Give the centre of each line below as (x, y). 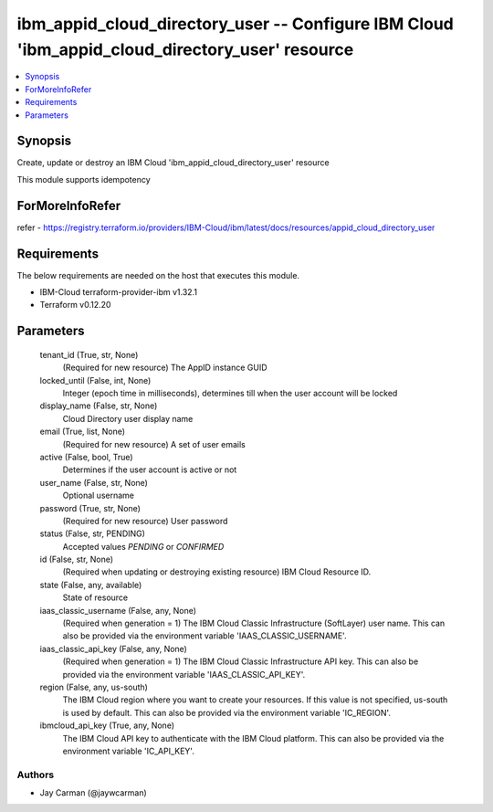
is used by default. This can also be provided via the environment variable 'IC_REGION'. (227, 712)
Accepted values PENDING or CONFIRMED (143, 546)
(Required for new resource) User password (145, 521)
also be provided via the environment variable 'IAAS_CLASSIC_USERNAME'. (205, 636)
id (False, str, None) (77, 559)
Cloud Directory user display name (128, 418)
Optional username (98, 496)
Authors (36, 775)
